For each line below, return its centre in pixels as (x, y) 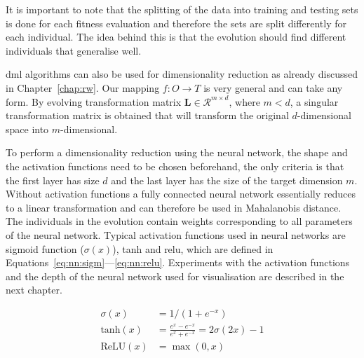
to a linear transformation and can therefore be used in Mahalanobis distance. (174, 207)
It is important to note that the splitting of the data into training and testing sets (182, 9)
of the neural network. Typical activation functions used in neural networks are (176, 234)
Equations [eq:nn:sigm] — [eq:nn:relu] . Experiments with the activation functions (178, 262)
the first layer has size (53, 180)
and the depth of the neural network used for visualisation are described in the (175, 276)
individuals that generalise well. (74, 50)
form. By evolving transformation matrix (94, 101)
